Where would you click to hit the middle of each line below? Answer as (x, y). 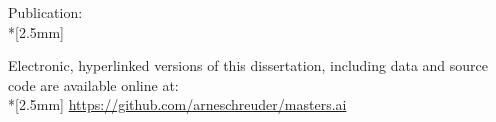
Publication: (45, 12)
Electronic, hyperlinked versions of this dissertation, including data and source (248, 65)
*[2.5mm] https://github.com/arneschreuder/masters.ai (177, 104)
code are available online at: (93, 84)
